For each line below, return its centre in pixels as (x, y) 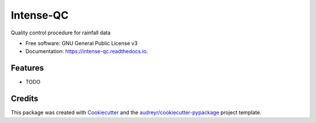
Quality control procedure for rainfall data (61, 33)
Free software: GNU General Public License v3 (82, 43)
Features (27, 68)
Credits (25, 99)
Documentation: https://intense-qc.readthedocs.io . (87, 51)
